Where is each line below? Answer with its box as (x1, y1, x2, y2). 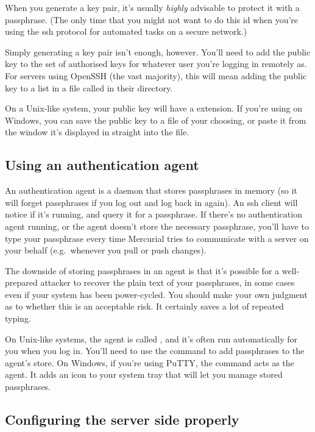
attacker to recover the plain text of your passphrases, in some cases (40, 276, 295, 289)
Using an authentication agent (5, 155, 199, 174)
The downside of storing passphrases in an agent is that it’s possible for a (5, 264, 280, 277)
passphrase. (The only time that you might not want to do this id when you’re (5, 13, 299, 26)
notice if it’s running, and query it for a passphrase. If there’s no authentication (5, 208, 302, 221)
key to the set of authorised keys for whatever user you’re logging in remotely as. (5, 57, 307, 70)
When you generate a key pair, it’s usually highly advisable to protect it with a (5, 1, 300, 13)
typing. (5, 312, 31, 325)
